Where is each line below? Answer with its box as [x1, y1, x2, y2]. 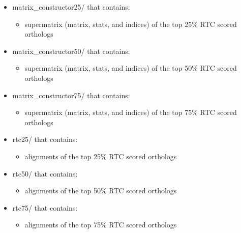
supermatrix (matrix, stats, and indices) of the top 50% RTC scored [24, 63, 237, 73]
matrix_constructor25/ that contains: [12, 2, 130, 12]
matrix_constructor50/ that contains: [12, 45, 130, 56]
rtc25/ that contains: [12, 134, 78, 144]
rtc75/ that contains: [12, 202, 78, 213]
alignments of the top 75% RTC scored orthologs [24, 219, 177, 230]
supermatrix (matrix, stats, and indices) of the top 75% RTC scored [24, 107, 237, 118]
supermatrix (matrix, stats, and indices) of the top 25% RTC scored [24, 18, 237, 29]
